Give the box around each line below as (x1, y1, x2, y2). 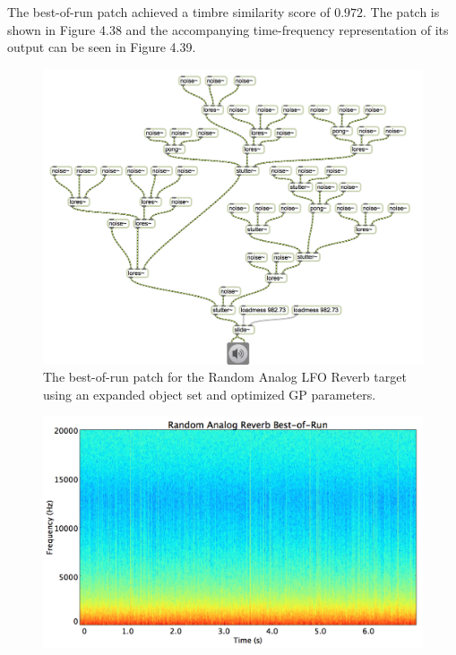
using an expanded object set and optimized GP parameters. (43, 384, 376, 403)
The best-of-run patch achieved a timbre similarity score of (7, 3, 331, 21)
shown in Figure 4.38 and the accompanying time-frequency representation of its (7, 20, 449, 39)
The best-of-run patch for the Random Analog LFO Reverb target (43, 367, 407, 386)
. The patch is (363, 3, 440, 21)
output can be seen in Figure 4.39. (7, 38, 196, 56)
